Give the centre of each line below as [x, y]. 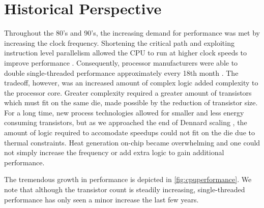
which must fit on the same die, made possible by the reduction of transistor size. [131, 102]
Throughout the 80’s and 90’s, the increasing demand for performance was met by [132, 33]
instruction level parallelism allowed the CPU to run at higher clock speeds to [126, 53]
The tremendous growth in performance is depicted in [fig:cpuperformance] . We [128, 179]
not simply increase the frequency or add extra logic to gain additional [114, 152]
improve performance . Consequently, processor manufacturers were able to [121, 62]
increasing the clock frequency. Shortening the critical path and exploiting [119, 42]
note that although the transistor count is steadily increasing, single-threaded [125, 189]
